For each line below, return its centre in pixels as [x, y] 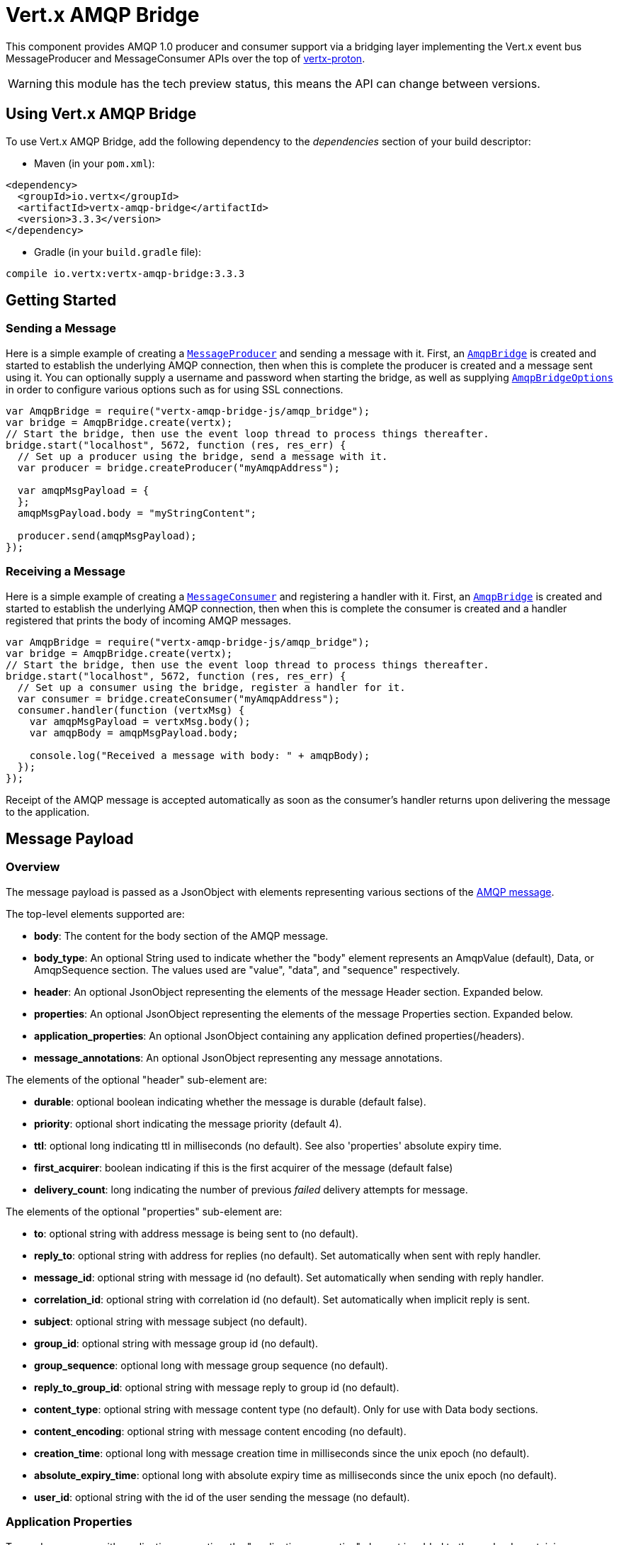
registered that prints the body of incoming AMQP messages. [149, 620]
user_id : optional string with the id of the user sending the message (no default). [222, 1497]
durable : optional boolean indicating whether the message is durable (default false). [230, 1101]
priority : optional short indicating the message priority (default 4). [188, 1123]
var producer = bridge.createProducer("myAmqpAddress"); [179, 467]
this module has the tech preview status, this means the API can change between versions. [297, 83]
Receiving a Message [66, 572]
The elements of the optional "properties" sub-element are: [144, 1211]
